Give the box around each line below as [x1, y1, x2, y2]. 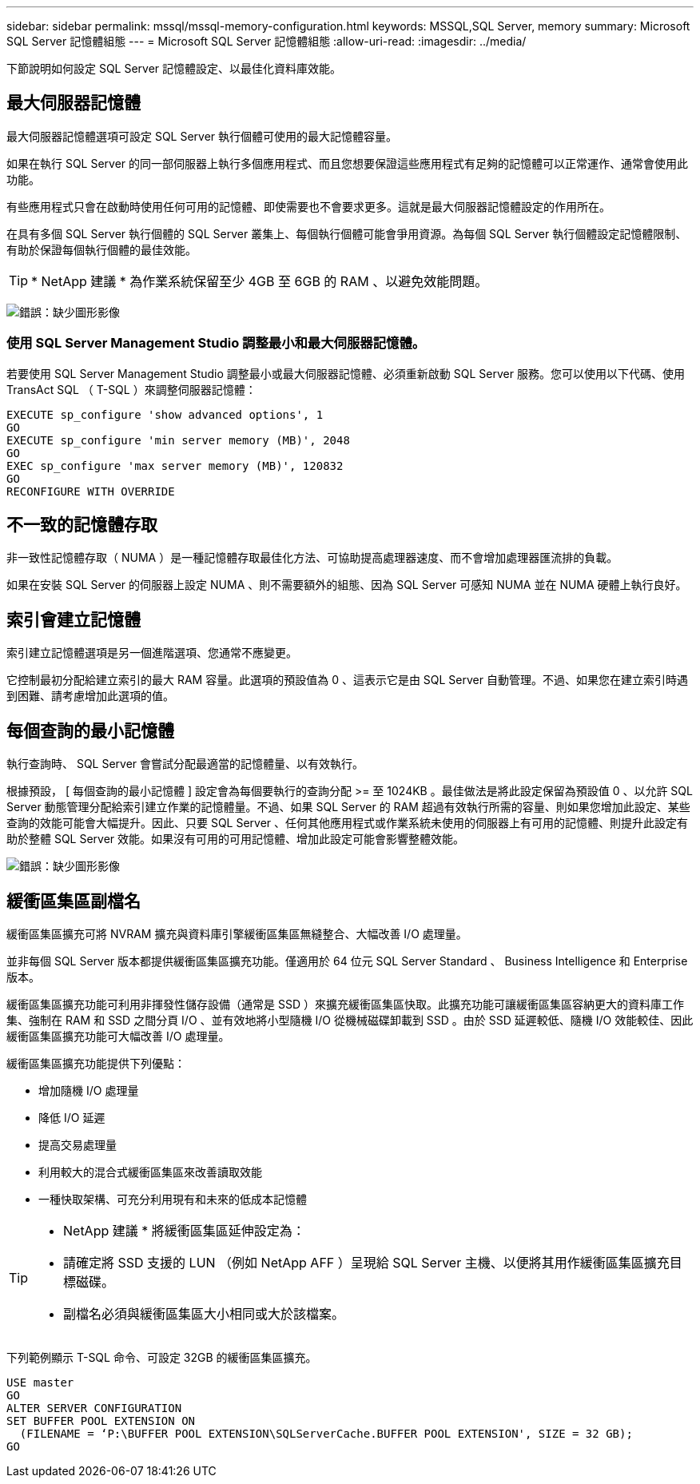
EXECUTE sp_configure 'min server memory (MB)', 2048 [6, 433, 350, 447]
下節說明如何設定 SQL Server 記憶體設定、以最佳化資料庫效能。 [6, 62, 342, 75]
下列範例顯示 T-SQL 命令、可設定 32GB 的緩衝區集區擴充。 [6, 1350, 317, 1364]
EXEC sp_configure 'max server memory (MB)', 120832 [6, 459, 344, 472]
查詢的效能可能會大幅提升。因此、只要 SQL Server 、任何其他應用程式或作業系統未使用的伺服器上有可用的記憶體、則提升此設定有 [6, 816, 689, 830]
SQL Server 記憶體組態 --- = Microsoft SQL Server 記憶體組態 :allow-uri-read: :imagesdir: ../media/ [6, 34, 527, 48]
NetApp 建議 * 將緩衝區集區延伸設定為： [63, 1222, 305, 1239]
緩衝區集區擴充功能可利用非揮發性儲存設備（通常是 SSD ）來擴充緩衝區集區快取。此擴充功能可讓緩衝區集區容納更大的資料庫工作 [6, 997, 684, 1011]
